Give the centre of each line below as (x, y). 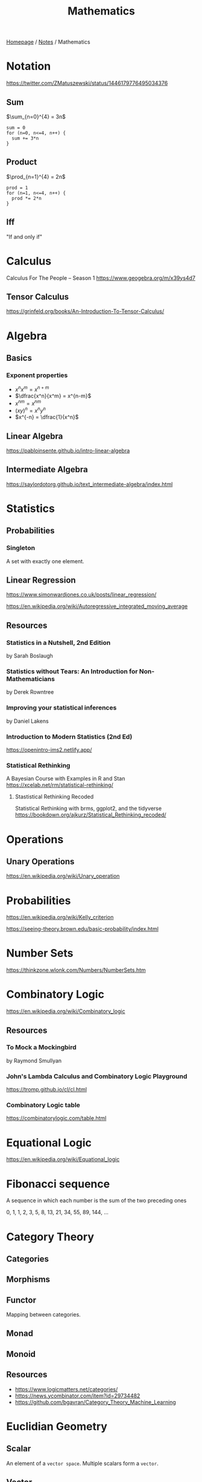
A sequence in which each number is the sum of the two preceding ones (96, 1200)
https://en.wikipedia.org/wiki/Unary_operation (63, 876)
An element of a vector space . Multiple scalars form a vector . (82, 1463)
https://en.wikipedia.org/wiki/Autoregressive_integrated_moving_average (97, 606)
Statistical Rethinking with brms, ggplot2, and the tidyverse (88, 809)
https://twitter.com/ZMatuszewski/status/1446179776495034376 (87, 83)
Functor (21, 1300)
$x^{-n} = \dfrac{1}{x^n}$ (47, 417)
